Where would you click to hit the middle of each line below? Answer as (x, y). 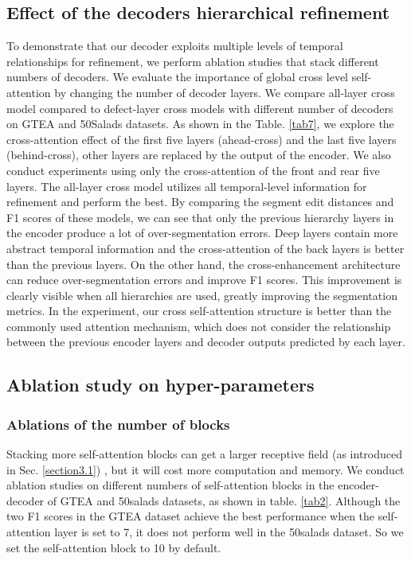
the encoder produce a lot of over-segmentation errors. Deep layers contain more (202, 233)
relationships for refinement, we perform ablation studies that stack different (193, 61)
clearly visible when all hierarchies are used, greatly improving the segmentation (202, 295)
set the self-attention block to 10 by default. (114, 547)
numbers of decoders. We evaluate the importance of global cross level (177, 77)
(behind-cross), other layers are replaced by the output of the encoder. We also (199, 155)
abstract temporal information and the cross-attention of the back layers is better (205, 248)
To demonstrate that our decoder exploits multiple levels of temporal (175, 46)
